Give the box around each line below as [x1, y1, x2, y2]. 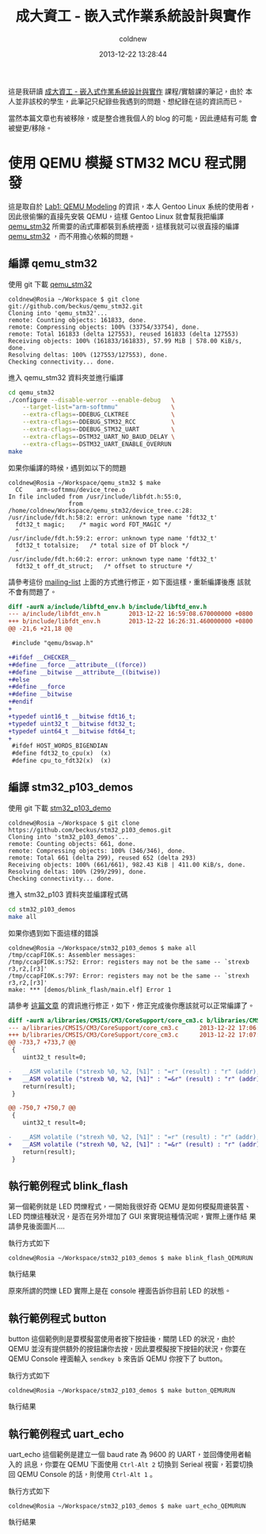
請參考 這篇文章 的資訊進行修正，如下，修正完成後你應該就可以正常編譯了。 [8, 1001, 255, 1010]
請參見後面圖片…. [8, 1221, 66, 1231]
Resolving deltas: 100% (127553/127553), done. [8, 351, 169, 359]
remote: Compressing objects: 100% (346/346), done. [8, 847, 186, 855]
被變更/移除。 [8, 123, 53, 133]
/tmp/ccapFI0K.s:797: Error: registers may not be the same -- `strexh [8, 971, 249, 980]
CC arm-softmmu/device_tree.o [15, 486, 126, 494]
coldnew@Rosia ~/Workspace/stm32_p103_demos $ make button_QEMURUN [8, 1386, 236, 1395]
